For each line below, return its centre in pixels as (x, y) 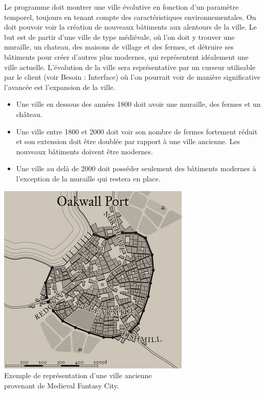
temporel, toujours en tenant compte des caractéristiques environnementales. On (130, 17)
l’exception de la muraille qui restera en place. (88, 178)
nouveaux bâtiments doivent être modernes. (84, 151)
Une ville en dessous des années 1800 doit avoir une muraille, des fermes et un (138, 104)
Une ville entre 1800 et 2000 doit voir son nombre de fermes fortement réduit (137, 131)
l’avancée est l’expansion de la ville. (60, 87)
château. (29, 114)
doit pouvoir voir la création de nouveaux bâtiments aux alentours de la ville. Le (130, 27)
